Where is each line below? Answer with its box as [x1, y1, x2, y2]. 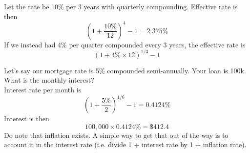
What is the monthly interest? [4, 75, 94, 85]
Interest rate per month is [4, 84, 82, 94]
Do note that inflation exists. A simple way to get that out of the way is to [4, 130, 229, 140]
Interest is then [4, 113, 49, 124]
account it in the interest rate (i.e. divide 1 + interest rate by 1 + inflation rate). [4, 139, 247, 150]
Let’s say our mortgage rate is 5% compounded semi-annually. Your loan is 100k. [4, 65, 246, 75]
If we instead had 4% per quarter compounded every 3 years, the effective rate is [4, 39, 246, 49]
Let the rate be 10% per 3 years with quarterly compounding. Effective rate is [4, 1, 238, 11]
